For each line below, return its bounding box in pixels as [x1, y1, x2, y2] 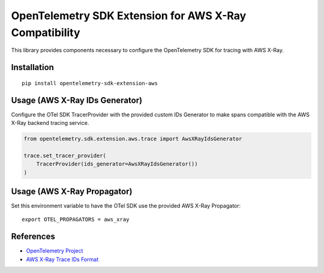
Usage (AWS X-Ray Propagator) [11, 187, 133, 196]
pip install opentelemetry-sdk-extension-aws [22, 80, 158, 86]
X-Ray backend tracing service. [11, 119, 89, 127]
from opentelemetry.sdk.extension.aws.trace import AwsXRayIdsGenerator [23, 136, 242, 142]
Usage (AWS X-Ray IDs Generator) [11, 95, 143, 105]
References [11, 232, 55, 242]
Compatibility [11, 26, 80, 39]
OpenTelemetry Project [26, 247, 83, 254]
